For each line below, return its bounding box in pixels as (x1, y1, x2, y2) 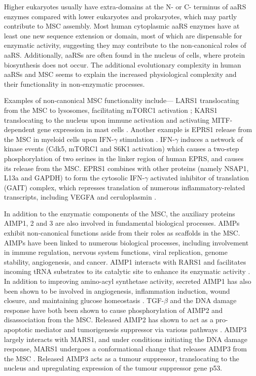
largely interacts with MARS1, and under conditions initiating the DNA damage (4, 334, 248, 344)
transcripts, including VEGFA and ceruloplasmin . (4, 192, 156, 202)
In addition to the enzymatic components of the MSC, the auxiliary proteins (4, 208, 235, 218)
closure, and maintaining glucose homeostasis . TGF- (4, 295, 164, 306)
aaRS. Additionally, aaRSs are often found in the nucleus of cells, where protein (4, 49, 245, 60)
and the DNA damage (170, 295, 237, 306)
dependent (4, 124, 36, 135)
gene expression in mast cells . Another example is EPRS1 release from (37, 124, 252, 135)
